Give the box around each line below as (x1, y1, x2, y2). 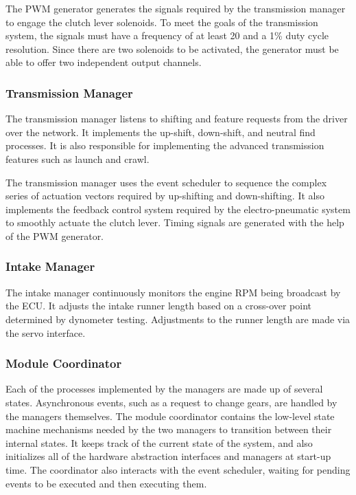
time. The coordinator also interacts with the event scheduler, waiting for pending (5, 462, 351, 476)
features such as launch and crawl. (5, 151, 150, 166)
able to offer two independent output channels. (5, 55, 202, 69)
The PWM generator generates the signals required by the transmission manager (5, 1, 346, 15)
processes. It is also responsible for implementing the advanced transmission (5, 138, 324, 153)
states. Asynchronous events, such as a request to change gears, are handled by (5, 395, 337, 409)
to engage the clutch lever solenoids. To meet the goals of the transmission (5, 14, 318, 29)
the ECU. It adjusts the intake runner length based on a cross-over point (5, 298, 312, 313)
